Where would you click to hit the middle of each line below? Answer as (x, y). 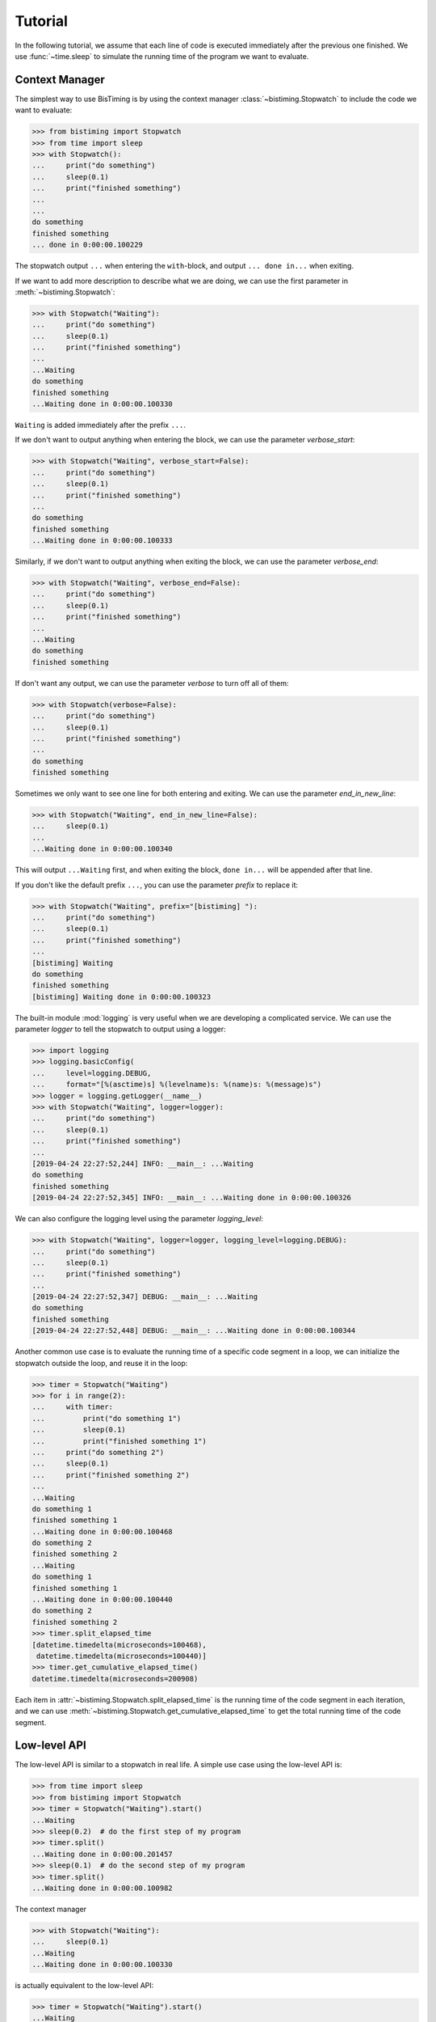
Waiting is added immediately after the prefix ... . (100, 425)
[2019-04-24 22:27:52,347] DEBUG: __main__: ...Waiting (145, 1297)
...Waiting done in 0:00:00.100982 (102, 1888)
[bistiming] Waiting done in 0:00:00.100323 (122, 996)
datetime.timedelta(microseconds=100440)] (122, 1656)
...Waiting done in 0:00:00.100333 (102, 541)
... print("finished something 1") (119, 1441)
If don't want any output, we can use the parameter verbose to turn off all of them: (152, 683)
